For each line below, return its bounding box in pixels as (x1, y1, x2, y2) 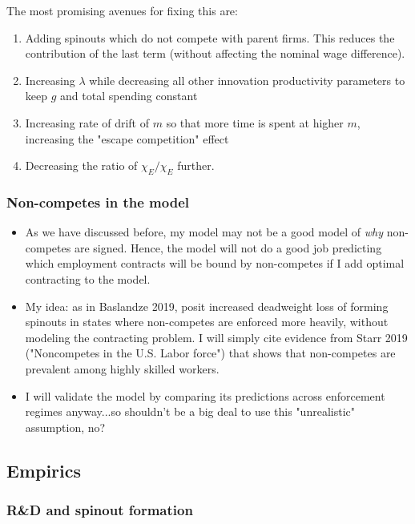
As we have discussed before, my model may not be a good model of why (25, 224, 384, 240)
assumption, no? (25, 418, 106, 435)
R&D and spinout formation (6, 500, 193, 519)
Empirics (6, 457, 82, 482)
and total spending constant (60, 87, 198, 104)
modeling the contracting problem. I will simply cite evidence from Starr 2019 (25, 329, 408, 345)
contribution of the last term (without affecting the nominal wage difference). (25, 45, 405, 62)
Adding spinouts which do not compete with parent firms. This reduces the (25, 29, 395, 46)
